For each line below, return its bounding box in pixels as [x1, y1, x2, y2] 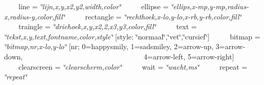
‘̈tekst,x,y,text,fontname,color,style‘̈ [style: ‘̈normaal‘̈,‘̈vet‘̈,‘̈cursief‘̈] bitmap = [4, 31, 260, 41]
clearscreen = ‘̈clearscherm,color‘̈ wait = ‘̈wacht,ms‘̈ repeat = [18, 61, 248, 72]
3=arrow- [216, 41, 246, 52]
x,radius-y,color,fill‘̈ [4, 11, 65, 22]
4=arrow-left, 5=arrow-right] [143, 51, 234, 61]
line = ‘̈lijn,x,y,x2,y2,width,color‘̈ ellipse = [18, 1, 169, 11]
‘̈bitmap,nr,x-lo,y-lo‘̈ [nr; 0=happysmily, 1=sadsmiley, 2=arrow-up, [4, 41, 214, 52]
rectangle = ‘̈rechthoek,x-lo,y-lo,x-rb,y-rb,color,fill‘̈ [85, 11, 241, 22]
